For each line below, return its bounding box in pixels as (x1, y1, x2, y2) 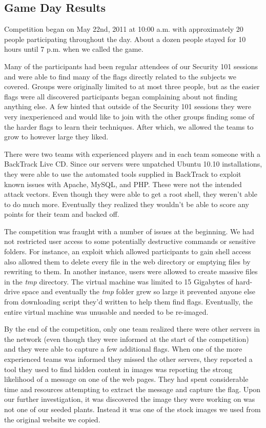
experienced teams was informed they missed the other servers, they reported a (4, 354, 253, 364)
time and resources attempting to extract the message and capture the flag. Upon (4, 383, 261, 394)
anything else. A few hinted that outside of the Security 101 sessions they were (4, 101, 251, 112)
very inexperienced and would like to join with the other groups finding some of (4, 111, 255, 121)
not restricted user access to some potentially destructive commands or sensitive (4, 236, 256, 247)
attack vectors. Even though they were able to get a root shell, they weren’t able (4, 189, 257, 199)
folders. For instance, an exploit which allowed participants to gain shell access (4, 246, 251, 257)
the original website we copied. (4, 414, 100, 424)
